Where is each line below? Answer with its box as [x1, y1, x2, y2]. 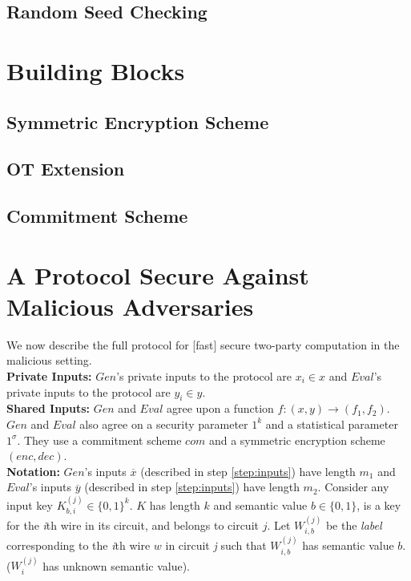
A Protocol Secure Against [6, 258, 309, 291]
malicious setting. [6, 352, 92, 369]
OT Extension [6, 156, 125, 181]
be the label [325, 517, 382, 533]
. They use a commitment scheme [17, 431, 182, 448]
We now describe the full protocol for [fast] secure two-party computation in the [6, 336, 400, 353]
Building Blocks [6, 54, 185, 87]
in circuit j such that [165, 537, 267, 554]
